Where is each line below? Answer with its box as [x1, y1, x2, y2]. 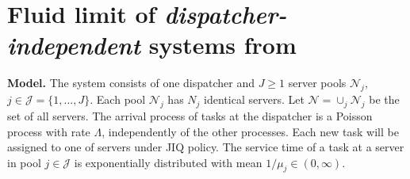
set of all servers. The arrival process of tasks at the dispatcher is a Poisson [7, 107, 373, 124]
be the [369, 91, 400, 108]
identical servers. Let [204, 91, 305, 108]
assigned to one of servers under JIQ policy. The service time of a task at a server [7, 139, 404, 155]
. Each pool [90, 91, 146, 108]
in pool [7, 154, 41, 170]
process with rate [7, 123, 90, 139]
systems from [148, 29, 297, 61]
